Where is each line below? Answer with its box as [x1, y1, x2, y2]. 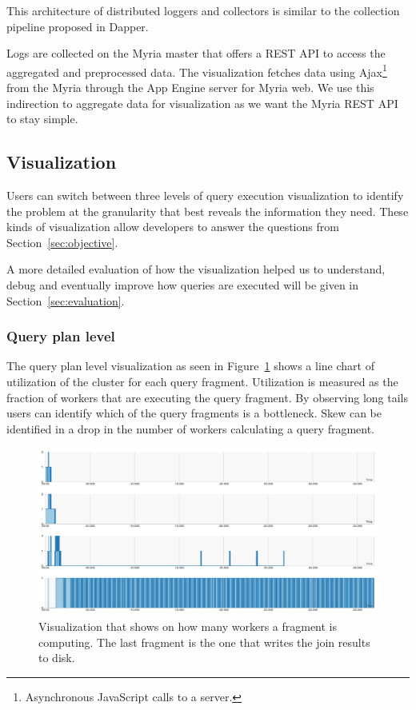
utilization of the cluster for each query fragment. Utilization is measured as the [6, 373, 398, 389]
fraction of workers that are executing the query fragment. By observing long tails [6, 389, 408, 405]
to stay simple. [6, 110, 78, 127]
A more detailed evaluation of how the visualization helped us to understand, [6, 261, 386, 277]
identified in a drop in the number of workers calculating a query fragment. [6, 420, 375, 437]
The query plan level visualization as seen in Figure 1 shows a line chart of [6, 357, 374, 374]
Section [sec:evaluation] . [6, 292, 125, 309]
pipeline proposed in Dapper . [6, 18, 149, 34]
